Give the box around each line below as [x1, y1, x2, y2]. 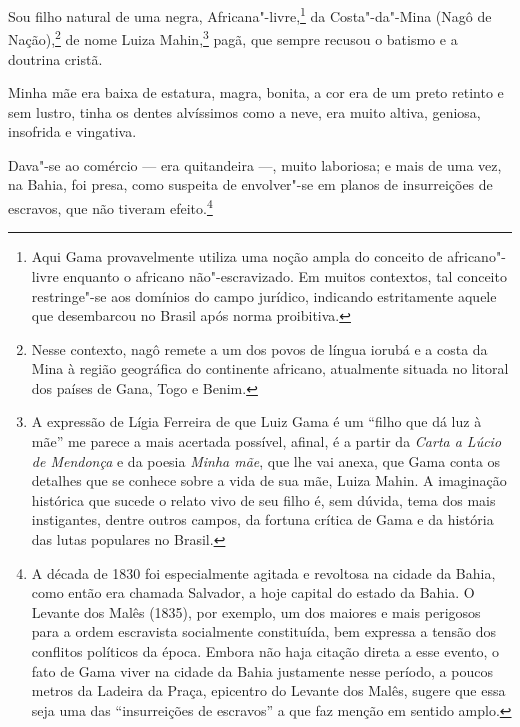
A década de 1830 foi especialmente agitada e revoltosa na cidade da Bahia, [31, 562, 496, 583]
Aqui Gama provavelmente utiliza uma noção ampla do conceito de [31, 246, 443, 267]
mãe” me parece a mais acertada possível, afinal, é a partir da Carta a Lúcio [31, 431, 502, 452]
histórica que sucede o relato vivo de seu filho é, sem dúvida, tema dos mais [31, 489, 496, 510]
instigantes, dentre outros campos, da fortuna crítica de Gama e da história [31, 509, 494, 530]
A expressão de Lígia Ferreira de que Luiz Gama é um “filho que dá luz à [31, 411, 482, 432]
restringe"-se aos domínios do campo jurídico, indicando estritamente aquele [31, 285, 497, 306]
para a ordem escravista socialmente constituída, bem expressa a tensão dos [31, 621, 497, 642]
